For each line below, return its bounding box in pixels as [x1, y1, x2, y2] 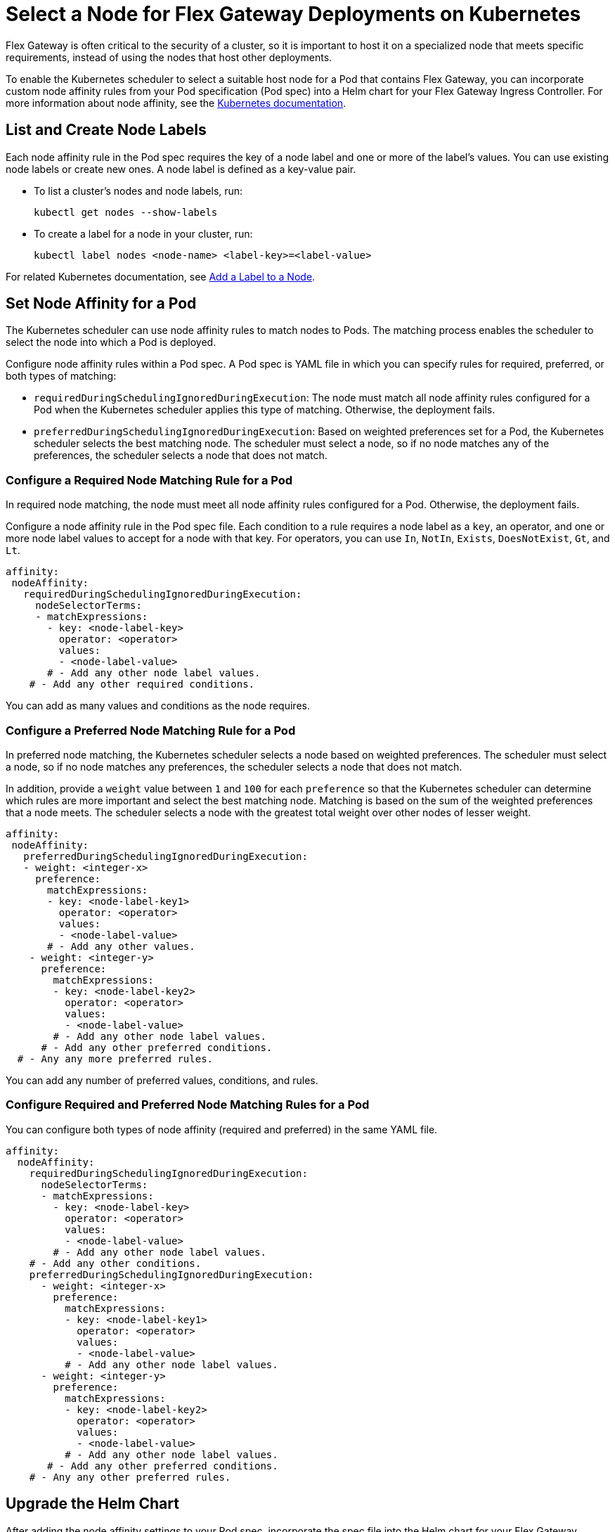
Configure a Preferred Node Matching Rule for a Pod [6, 723, 296, 738]
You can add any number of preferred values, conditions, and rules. [6, 1074, 318, 1086]
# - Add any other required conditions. [29, 678, 255, 690]
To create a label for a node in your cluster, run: [34, 227, 253, 240]
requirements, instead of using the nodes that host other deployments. [6, 51, 332, 63]
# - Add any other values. [47, 940, 195, 952]
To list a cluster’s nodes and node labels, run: [34, 184, 243, 197]
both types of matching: [6, 370, 117, 382]
